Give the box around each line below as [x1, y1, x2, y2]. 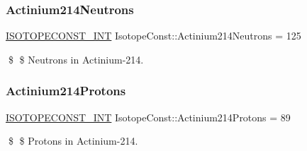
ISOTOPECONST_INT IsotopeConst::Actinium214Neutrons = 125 [6, 28, 301, 43]
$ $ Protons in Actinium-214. [8, 133, 138, 148]
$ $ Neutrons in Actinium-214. [8, 52, 144, 66]
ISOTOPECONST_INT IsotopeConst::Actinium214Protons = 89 [6, 109, 291, 124]
